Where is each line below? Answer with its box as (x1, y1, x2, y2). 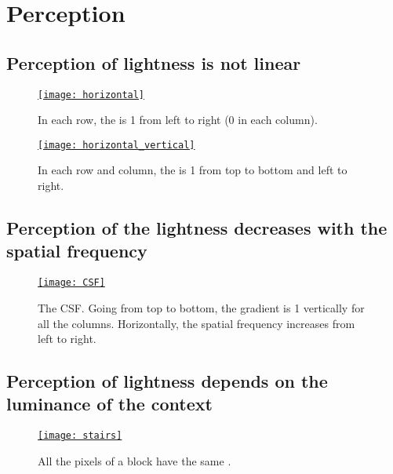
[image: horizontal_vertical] (38, 139, 195, 151)
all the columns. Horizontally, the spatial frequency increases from (38, 315, 355, 331)
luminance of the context (6, 392, 213, 416)
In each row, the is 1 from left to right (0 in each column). (38, 111, 318, 128)
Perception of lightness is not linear (6, 50, 301, 75)
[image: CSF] (38, 277, 105, 289)
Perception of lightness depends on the (6, 369, 328, 393)
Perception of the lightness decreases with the (6, 216, 388, 240)
